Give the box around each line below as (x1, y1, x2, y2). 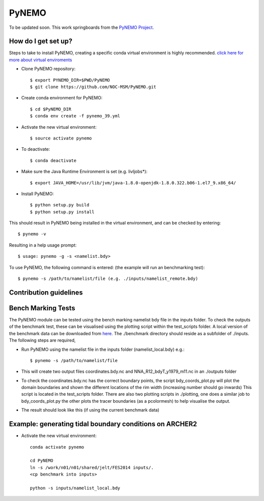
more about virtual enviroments (9, 57, 72, 63)
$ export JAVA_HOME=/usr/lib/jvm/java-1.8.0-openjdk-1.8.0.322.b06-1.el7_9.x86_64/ (30, 180, 237, 185)
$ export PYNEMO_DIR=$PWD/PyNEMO (30, 77, 110, 83)
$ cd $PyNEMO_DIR (30, 106, 71, 112)
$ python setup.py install (30, 209, 95, 215)
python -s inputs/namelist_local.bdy (30, 485, 121, 491)
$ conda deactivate (30, 158, 77, 163)
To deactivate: (21, 146, 50, 152)
